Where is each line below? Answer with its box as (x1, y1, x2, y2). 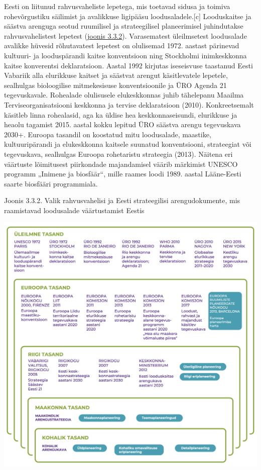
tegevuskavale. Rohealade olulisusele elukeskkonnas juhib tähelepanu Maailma (4, 89, 244, 100)
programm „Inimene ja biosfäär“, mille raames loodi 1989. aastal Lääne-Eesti (4, 168, 241, 179)
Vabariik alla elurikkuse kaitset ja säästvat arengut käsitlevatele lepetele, (4, 70, 228, 80)
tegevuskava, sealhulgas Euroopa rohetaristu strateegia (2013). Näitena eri (4, 148, 233, 159)
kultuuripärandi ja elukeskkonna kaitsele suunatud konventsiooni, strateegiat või (4, 139, 251, 149)
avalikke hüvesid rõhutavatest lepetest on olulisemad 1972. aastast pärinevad (4, 40, 239, 51)
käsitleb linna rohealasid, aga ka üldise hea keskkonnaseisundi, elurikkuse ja (4, 109, 237, 120)
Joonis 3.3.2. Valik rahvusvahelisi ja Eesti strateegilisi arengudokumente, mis (4, 195, 240, 206)
